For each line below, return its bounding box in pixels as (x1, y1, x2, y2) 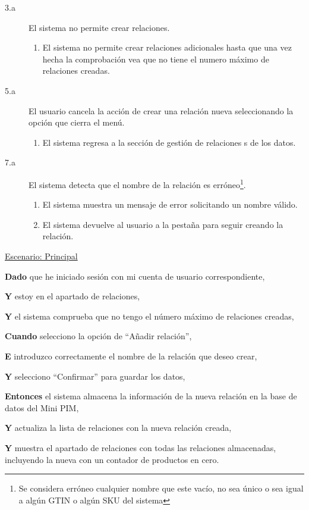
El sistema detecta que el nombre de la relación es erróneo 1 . (29, 176, 246, 190)
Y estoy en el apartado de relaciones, (5, 290, 140, 302)
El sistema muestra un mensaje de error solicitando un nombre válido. (42, 198, 298, 211)
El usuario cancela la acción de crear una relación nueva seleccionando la (29, 104, 294, 117)
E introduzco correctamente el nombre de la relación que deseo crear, (5, 349, 257, 362)
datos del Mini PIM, (5, 401, 79, 414)
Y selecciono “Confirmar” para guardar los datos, (5, 370, 185, 382)
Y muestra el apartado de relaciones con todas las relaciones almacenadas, (5, 441, 276, 453)
